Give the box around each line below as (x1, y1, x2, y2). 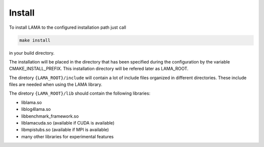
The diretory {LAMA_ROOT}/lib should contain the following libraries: (9, 90, 151, 96)
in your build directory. (9, 50, 55, 56)
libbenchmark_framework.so (21, 113, 79, 119)
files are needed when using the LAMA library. (9, 82, 103, 87)
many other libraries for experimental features (21, 133, 114, 139)
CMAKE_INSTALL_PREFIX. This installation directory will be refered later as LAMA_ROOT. (9, 66, 189, 72)
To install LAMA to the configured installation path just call (9, 24, 127, 30)
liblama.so (21, 99, 42, 105)
